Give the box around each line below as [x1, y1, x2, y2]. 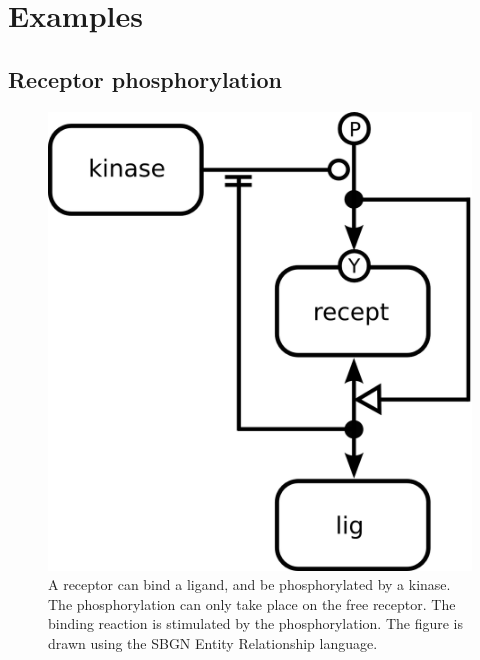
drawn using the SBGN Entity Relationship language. [48, 632, 378, 653]
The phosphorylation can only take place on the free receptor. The [48, 593, 456, 614]
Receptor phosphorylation [8, 63, 282, 94]
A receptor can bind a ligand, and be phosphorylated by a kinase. [48, 574, 451, 595]
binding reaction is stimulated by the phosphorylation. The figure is [48, 613, 464, 634]
